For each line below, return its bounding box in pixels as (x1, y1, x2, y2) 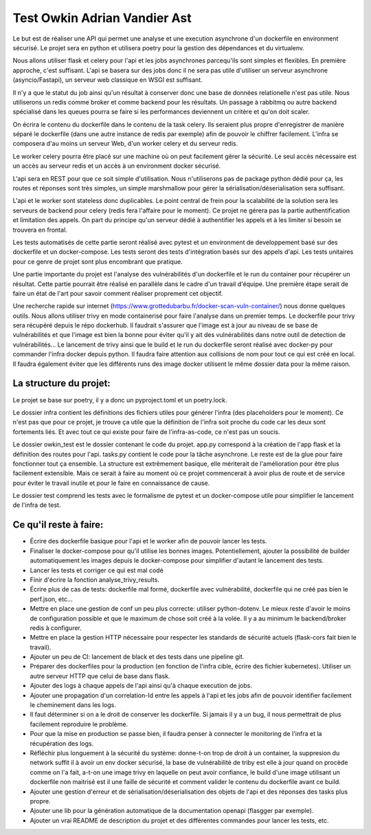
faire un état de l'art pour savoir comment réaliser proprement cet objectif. (12, 289, 223, 297)
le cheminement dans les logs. (30, 701, 116, 709)
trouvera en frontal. (12, 226, 68, 234)
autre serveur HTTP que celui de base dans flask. (30, 671, 170, 680)
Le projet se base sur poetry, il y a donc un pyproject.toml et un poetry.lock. (12, 395, 227, 404)
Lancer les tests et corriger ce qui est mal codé (30, 566, 164, 574)
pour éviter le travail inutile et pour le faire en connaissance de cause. (12, 479, 210, 487)
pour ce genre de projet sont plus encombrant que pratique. (12, 257, 183, 265)
